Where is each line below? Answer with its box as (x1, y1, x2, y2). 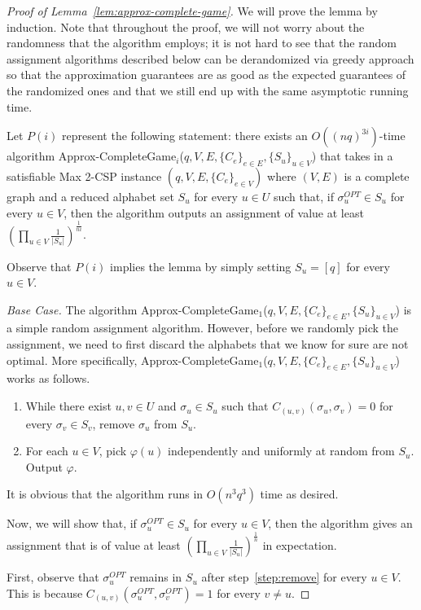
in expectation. (262, 537, 337, 554)
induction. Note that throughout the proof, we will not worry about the (7, 18, 365, 35)
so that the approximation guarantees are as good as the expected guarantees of (7, 66, 406, 83)
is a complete (344, 167, 410, 184)
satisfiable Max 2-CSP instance (7, 167, 162, 184)
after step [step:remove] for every (201, 568, 367, 586)
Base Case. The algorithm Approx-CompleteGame (7, 301, 259, 318)
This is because (7, 584, 83, 601)
